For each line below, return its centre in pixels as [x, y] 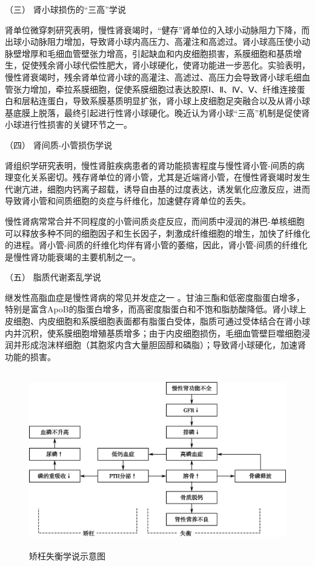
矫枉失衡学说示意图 [67, 556]
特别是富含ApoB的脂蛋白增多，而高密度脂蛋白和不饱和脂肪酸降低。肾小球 [151, 309]
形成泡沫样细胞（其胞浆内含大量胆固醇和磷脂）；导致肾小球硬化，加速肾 [164, 345]
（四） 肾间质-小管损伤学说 [59, 144]
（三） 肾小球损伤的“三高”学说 [65, 9]
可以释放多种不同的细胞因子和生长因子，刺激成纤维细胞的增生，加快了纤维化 [157, 233]
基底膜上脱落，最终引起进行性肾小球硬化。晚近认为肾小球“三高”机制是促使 [153, 112]
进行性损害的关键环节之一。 [77, 124]
